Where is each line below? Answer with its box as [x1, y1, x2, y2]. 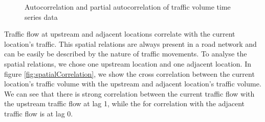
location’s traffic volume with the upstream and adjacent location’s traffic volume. [4, 78, 261, 89]
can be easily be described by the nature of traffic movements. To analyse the [4, 48, 247, 59]
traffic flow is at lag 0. [4, 108, 73, 118]
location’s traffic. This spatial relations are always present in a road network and [4, 38, 257, 49]
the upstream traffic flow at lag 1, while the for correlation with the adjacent [4, 98, 245, 109]
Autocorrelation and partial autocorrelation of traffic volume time [25, 2, 231, 12]
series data [25, 11, 58, 22]
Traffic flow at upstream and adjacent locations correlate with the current [4, 28, 235, 39]
